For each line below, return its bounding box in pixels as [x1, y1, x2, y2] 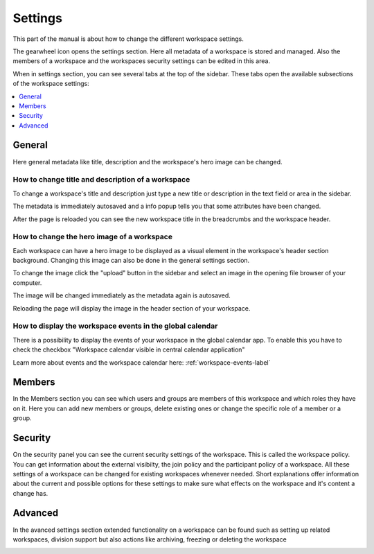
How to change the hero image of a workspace [12, 232, 173, 242]
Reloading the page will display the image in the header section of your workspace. [12, 304, 251, 312]
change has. [12, 489, 48, 497]
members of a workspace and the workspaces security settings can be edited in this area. [12, 57, 270, 65]
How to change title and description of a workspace [12, 175, 190, 184]
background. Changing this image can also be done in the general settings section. [12, 257, 250, 265]
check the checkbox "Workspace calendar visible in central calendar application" [12, 345, 245, 354]
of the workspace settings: [12, 80, 89, 88]
